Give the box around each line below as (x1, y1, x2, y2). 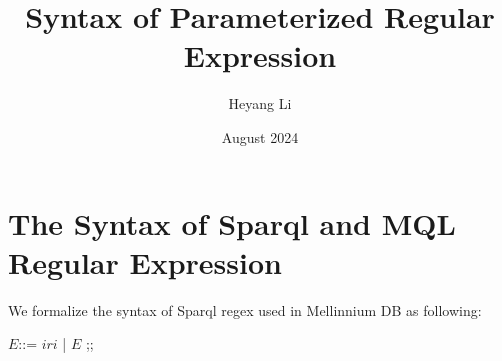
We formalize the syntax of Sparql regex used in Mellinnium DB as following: (8, 299, 482, 320)
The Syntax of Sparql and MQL (8, 202, 456, 243)
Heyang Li (228, 93, 292, 114)
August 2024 (221, 126, 299, 147)
